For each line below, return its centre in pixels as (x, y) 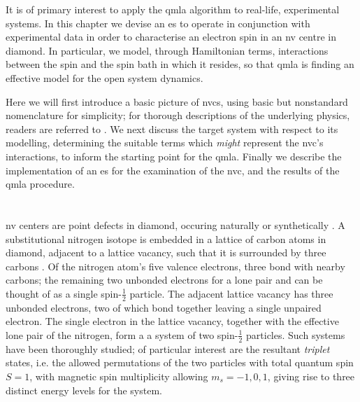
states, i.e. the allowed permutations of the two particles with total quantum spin (180, 362)
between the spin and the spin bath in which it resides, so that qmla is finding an (180, 64)
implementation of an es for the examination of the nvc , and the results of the (173, 170)
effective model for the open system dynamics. (105, 77)
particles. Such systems (296, 334)
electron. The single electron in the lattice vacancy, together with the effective (172, 321)
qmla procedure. (40, 184)
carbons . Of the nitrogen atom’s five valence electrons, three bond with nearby (175, 266)
